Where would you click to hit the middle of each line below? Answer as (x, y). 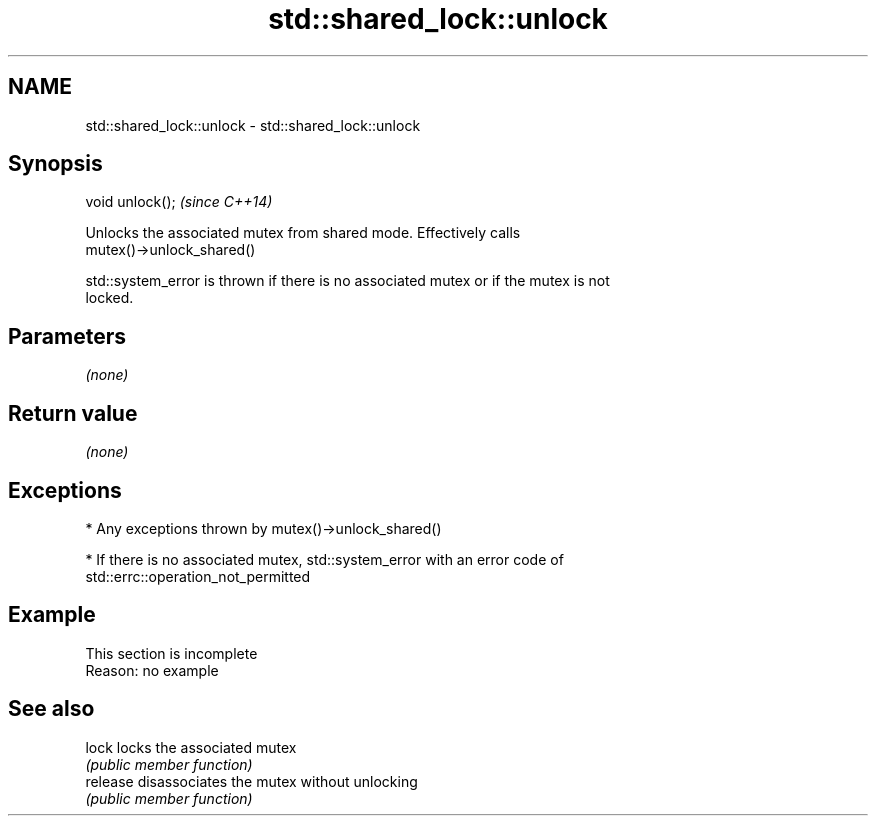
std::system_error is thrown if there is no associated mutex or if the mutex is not (347, 281)
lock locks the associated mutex (191, 747)
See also (51, 709)
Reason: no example (152, 670)
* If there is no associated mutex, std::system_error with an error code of (324, 559)
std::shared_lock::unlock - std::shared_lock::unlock (253, 125)
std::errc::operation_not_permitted (198, 576)
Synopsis (55, 164)
